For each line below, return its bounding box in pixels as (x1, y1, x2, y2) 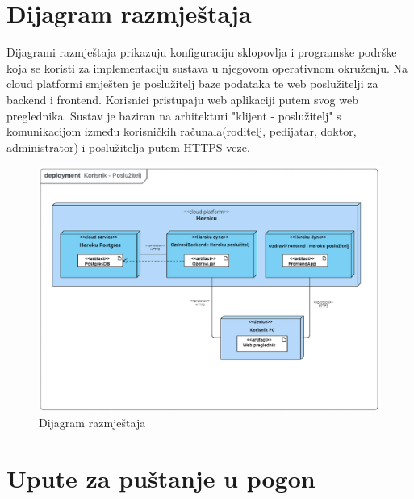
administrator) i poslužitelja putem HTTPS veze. (6, 138, 250, 155)
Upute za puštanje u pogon (6, 461, 316, 494)
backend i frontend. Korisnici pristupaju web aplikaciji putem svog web (6, 90, 358, 107)
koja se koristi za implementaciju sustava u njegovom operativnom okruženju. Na (6, 59, 408, 76)
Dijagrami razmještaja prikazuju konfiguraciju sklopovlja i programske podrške (6, 44, 397, 61)
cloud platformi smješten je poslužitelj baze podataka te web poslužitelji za (6, 75, 378, 92)
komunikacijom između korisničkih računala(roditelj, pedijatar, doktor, (6, 123, 357, 140)
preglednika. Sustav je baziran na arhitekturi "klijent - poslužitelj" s (6, 107, 341, 124)
